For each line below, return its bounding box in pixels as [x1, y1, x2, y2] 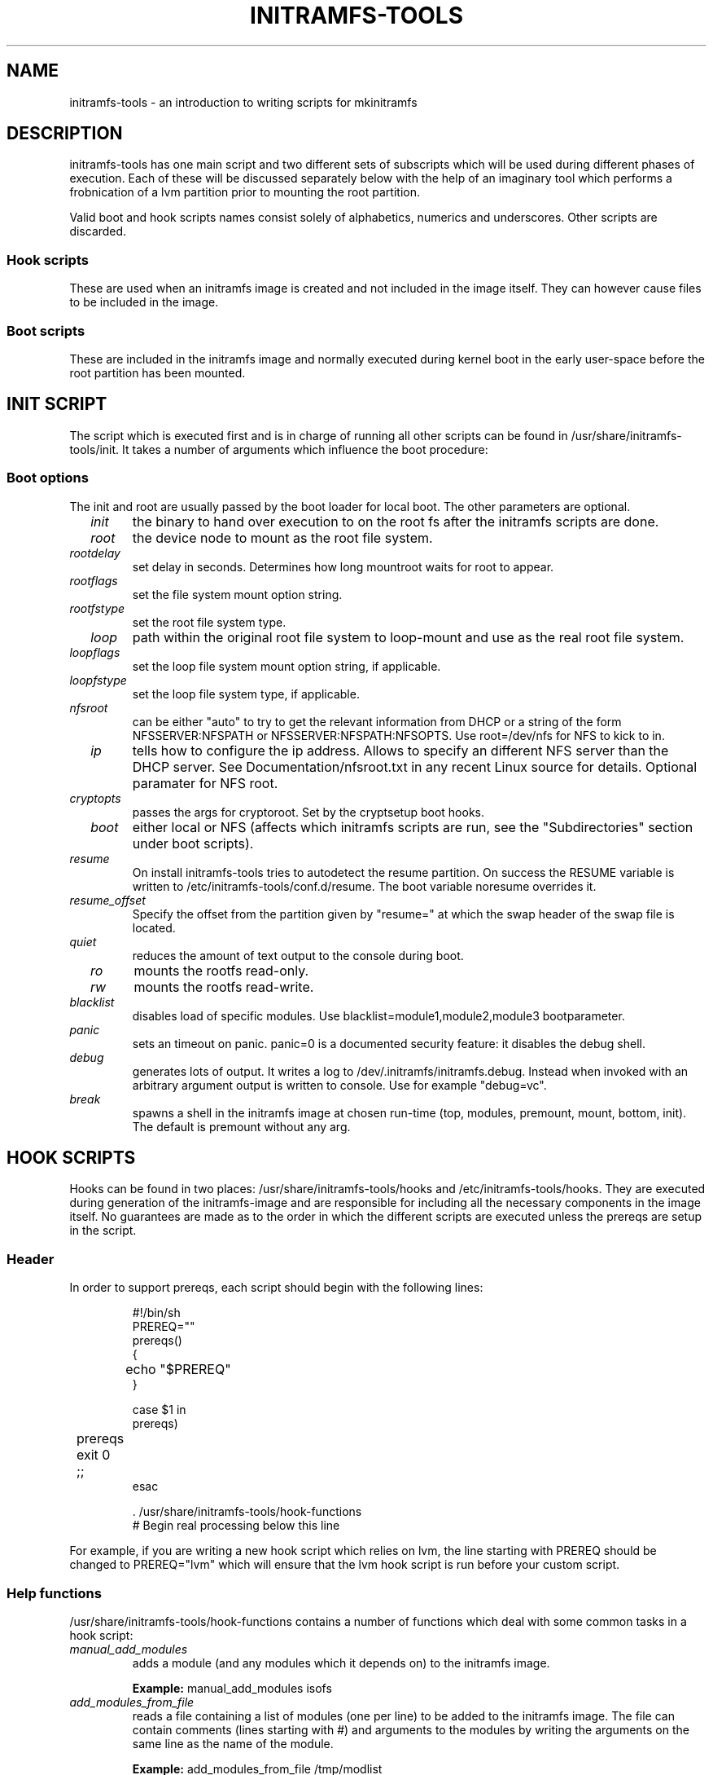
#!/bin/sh [132, 1306, 181, 1320]
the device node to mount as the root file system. [132, 529, 433, 546]
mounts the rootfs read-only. [133, 962, 309, 979]
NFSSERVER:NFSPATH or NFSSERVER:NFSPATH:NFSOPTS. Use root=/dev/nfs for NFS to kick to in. [132, 728, 665, 742]
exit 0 [77, 1447, 111, 1464]
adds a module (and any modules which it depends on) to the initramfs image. [132, 1655, 550, 1670]
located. [132, 920, 176, 935]
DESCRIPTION [7, 123, 123, 144]
